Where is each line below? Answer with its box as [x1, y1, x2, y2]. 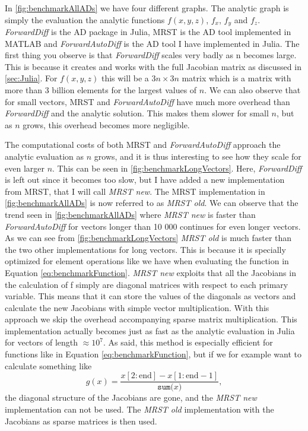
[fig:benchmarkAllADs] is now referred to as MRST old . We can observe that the [5, 197, 299, 209]
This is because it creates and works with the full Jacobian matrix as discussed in [5, 60, 301, 72]
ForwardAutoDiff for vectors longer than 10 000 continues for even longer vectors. [5, 220, 301, 232]
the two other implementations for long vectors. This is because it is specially [5, 243, 286, 255]
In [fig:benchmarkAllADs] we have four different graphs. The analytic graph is [5, 2, 289, 14]
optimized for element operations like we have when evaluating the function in [5, 255, 289, 267]
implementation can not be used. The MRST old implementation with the [5, 403, 274, 415]
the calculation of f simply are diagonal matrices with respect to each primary [5, 278, 288, 290]
